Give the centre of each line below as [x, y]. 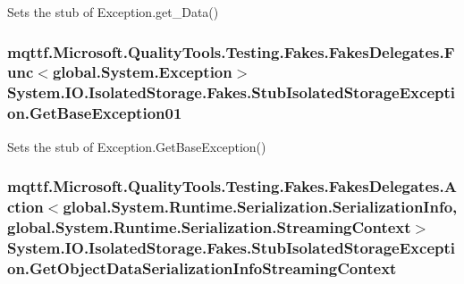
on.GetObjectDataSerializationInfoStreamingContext [202, 267]
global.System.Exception [142, 72]
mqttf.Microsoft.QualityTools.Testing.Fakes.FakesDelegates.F [231, 51]
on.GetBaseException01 [95, 113]
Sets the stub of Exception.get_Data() [113, 12]
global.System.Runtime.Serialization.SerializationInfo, [260, 207]
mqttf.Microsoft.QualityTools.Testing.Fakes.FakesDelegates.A [232, 186]
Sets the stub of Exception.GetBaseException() [137, 146]
